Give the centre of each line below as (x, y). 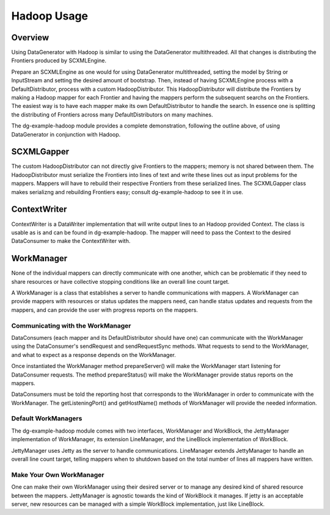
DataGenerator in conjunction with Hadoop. (66, 134)
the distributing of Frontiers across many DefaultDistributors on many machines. (112, 114)
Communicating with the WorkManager (71, 325)
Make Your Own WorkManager (58, 475)
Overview (30, 38)
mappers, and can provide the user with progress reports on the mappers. (105, 310)
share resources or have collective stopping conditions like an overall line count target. (120, 281)
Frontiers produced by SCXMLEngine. (59, 60)
